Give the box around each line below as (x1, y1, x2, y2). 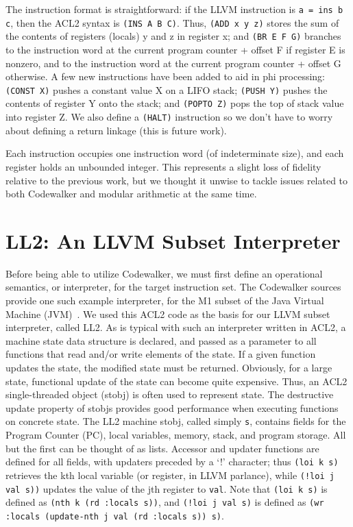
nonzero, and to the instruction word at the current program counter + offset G (5, 56, 341, 70)
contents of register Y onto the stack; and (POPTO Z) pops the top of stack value (5, 96, 344, 110)
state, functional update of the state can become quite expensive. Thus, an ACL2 (5, 373, 348, 388)
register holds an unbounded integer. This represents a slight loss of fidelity (5, 159, 321, 173)
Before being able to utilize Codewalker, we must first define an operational (5, 266, 323, 280)
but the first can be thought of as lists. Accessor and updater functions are (5, 441, 319, 455)
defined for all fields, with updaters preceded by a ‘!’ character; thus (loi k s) (5, 454, 339, 469)
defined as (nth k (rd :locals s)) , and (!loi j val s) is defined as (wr (5, 495, 324, 509)
